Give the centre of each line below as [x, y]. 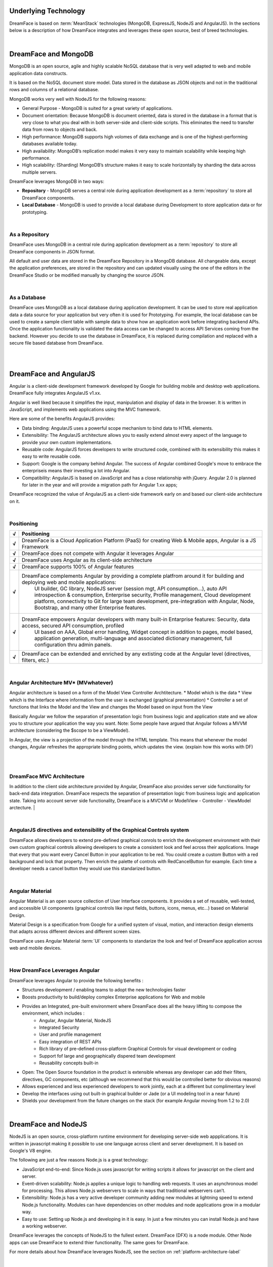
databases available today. [50, 144]
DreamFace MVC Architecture [47, 776]
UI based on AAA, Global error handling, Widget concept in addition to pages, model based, [143, 632]
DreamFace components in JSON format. [52, 251]
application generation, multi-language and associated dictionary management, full [133, 639]
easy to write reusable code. [52, 457]
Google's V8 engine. [31, 1151]
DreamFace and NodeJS [48, 1124]
